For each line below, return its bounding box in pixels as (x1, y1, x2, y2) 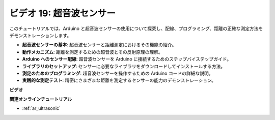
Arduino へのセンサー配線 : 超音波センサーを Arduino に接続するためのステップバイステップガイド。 (22, 56, 232, 62)
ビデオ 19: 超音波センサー (9, 8, 116, 19)
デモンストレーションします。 (9, 32, 72, 38)
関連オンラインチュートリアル (9, 96, 72, 102)
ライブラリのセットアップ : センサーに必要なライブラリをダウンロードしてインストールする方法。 (22, 63, 226, 69)
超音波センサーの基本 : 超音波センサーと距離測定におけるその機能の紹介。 (22, 42, 177, 48)
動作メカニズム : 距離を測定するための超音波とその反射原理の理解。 (22, 49, 163, 55)
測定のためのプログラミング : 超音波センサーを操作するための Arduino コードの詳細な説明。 (22, 70, 213, 76)
